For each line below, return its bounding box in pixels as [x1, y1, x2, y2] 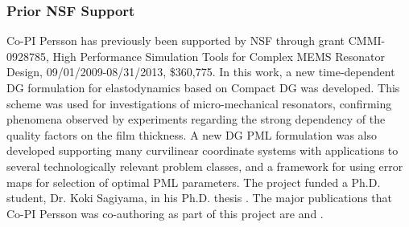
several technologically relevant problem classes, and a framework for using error [6, 157, 403, 174]
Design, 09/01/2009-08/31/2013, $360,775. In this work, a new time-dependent [6, 63, 395, 80]
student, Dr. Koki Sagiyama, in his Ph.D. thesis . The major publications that [6, 189, 393, 206]
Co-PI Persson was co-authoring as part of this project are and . [6, 205, 324, 221]
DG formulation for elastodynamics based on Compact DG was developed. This [6, 79, 400, 95]
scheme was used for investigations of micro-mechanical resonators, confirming [6, 95, 392, 111]
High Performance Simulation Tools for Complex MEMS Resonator [52, 47, 385, 64]
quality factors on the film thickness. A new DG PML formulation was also [6, 126, 378, 143]
